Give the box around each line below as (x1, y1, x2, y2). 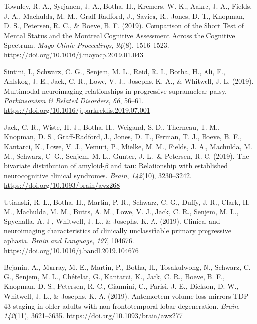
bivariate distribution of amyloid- (4, 160, 105, 170)
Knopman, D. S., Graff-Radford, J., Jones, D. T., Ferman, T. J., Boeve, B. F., (4, 131, 242, 142)
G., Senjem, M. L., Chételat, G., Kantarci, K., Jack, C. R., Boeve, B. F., (4, 271, 225, 281)
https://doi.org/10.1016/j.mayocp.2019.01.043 (4, 49, 143, 59)
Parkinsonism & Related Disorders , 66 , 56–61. (4, 95, 144, 106)
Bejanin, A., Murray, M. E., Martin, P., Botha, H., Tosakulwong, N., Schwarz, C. (4, 262, 251, 272)
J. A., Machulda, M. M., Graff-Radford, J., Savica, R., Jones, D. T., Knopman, (4, 10, 245, 21)
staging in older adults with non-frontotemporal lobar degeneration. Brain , (13, 300, 240, 311)
